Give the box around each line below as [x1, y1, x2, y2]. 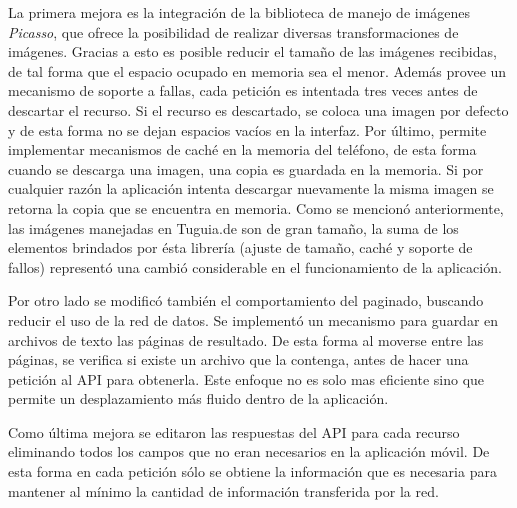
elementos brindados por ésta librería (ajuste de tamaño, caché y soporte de [8, 237, 473, 258]
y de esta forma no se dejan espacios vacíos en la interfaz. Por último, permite [8, 119, 487, 140]
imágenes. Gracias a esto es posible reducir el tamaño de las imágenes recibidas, [8, 41, 497, 62]
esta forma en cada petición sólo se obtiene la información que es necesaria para [8, 461, 497, 482]
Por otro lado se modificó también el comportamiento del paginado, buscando [8, 290, 484, 311]
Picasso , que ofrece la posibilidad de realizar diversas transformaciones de [8, 21, 459, 42]
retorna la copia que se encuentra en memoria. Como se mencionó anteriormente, [8, 197, 504, 218]
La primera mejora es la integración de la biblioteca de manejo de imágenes [8, 2, 471, 22]
